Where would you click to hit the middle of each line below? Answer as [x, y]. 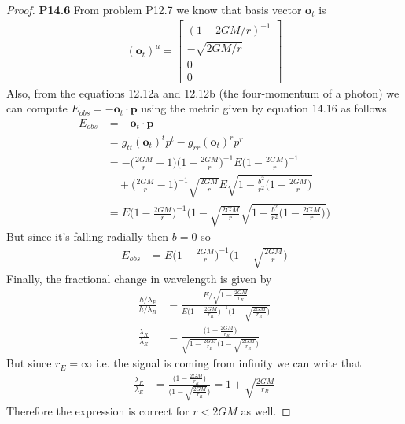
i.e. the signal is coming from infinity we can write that [228, 363]
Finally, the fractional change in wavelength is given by [139, 278]
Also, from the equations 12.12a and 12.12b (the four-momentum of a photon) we [203, 92]
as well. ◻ [266, 410]
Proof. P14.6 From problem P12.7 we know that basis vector [154, 9]
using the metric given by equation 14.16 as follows [264, 108]
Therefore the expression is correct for [98, 410]
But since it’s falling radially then [88, 236]
